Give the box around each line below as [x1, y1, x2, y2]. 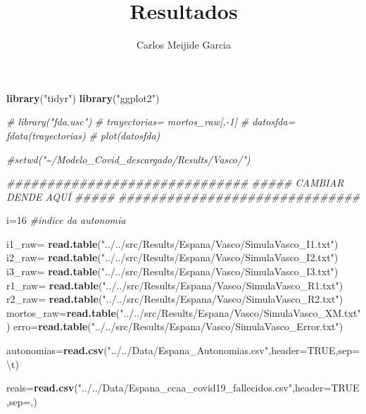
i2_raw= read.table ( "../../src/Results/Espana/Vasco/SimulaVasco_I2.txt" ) [6, 250, 339, 265]
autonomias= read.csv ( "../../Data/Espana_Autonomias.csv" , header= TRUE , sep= [6, 343, 360, 358]
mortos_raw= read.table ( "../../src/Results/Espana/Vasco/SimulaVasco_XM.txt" [6, 305, 361, 320]
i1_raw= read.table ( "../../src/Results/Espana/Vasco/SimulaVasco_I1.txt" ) [6, 236, 339, 251]
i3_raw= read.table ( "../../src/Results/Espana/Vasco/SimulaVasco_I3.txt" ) [6, 264, 339, 279]
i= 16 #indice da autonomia [6, 213, 126, 227]
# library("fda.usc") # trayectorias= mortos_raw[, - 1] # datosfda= [6, 114, 296, 129]
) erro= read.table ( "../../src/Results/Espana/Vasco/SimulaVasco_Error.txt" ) [6, 319, 343, 334]
